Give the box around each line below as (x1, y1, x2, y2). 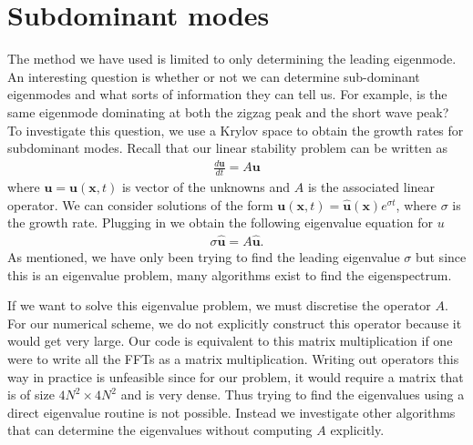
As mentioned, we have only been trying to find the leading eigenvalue (7, 248, 400, 267)
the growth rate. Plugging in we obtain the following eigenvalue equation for (7, 213, 434, 232)
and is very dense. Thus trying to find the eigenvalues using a (120, 385, 465, 404)
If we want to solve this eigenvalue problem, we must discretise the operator (7, 296, 431, 315)
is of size (7, 385, 55, 404)
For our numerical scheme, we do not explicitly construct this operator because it (7, 313, 462, 332)
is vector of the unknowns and (121, 177, 291, 197)
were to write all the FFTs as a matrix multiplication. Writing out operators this (7, 349, 459, 369)
